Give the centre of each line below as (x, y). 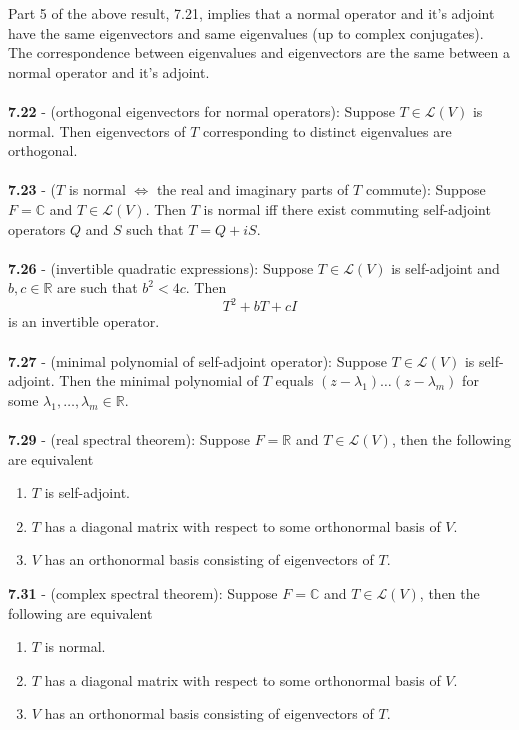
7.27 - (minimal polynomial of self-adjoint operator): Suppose (197, 360)
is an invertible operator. (84, 321)
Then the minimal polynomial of (159, 380)
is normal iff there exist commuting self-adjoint (347, 208)
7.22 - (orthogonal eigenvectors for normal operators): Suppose (201, 110)
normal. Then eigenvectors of (97, 130)
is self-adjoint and (445, 267)
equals (294, 380)
